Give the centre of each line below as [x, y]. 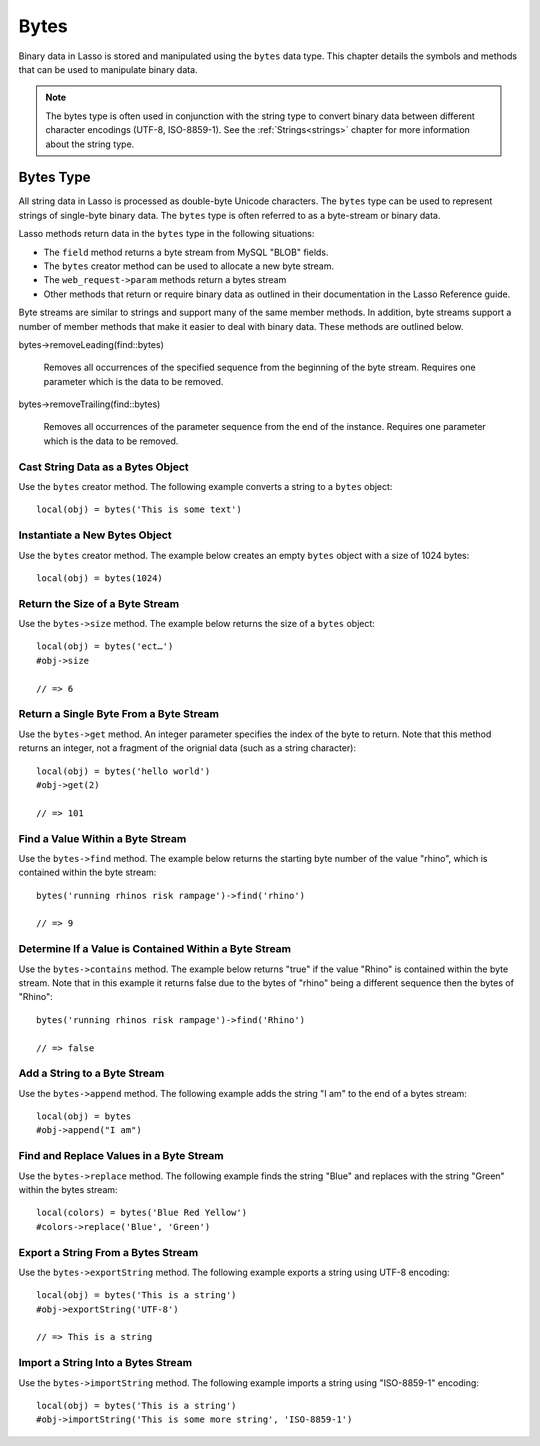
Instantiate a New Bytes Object [95, 535]
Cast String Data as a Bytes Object [103, 467]
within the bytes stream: [68, 1189]
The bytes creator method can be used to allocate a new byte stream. [189, 266]
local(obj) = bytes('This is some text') [139, 509]
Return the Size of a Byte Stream [99, 603]
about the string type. [90, 144]
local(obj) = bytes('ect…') [105, 646]
